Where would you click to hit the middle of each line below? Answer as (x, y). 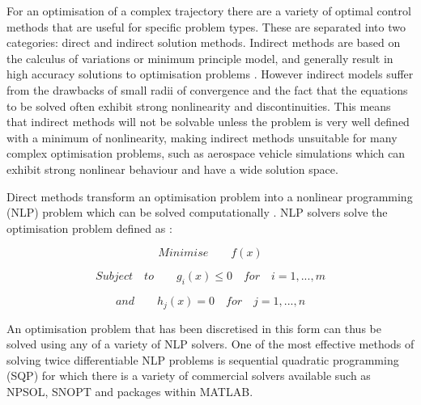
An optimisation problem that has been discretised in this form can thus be (194, 328)
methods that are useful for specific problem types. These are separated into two (206, 26)
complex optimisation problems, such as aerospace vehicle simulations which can (206, 153)
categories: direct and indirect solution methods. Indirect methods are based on (204, 42)
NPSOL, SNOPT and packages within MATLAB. (130, 391)
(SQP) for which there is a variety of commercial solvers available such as (189, 375)
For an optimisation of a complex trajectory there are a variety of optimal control (209, 11)
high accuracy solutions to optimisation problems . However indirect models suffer (210, 74)
